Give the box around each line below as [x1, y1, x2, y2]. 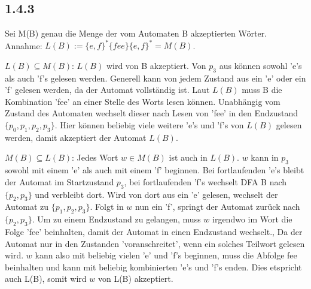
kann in [251, 151, 279, 164]
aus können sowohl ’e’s [219, 59, 302, 71]
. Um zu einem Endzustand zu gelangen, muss [32, 213, 201, 225]
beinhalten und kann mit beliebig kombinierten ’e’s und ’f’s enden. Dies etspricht [5, 260, 302, 273]
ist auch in [169, 151, 208, 164]
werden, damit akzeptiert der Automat [5, 131, 147, 143]
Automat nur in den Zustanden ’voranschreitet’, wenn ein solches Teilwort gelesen [5, 237, 305, 249]
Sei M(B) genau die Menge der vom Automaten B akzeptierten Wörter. [5, 27, 267, 40]
